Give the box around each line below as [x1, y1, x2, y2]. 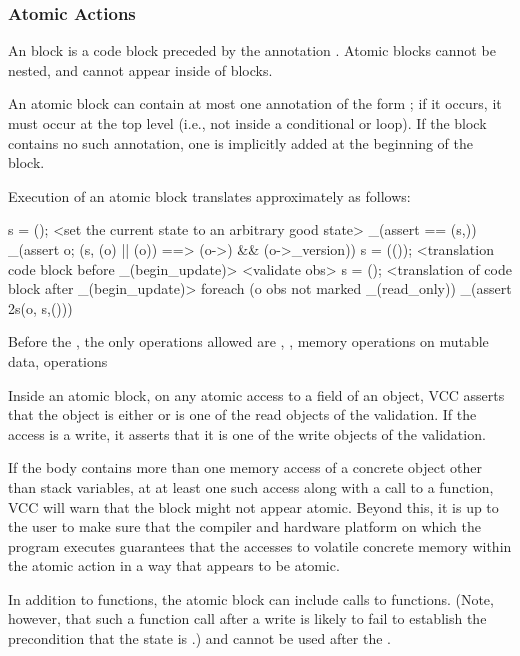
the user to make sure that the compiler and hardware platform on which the [8, 516, 481, 537]
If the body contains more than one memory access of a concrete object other [8, 457, 482, 478]
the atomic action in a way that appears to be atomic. [8, 555, 340, 576]
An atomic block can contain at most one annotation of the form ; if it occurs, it [8, 93, 502, 114]
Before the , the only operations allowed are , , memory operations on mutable [8, 331, 489, 352]
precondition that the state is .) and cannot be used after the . [8, 628, 391, 649]
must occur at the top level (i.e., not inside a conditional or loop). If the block [8, 113, 487, 133]
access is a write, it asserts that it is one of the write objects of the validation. [8, 423, 486, 444]
